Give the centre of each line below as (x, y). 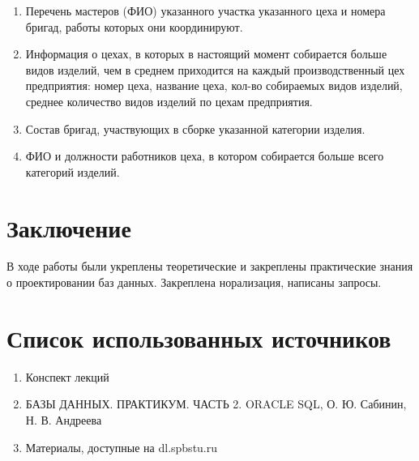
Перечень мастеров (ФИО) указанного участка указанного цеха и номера (205, 11)
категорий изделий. (73, 171)
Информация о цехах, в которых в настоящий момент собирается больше (206, 54)
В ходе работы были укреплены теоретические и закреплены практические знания (210, 266)
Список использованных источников (199, 337)
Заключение (69, 227)
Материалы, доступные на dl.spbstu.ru (122, 447)
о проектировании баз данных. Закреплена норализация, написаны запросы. (194, 282)
